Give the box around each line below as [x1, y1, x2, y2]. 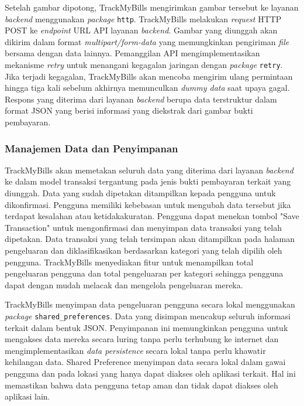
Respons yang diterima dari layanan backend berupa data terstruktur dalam [5, 93, 277, 105]
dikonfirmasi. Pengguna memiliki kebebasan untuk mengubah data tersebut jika [5, 198, 291, 210]
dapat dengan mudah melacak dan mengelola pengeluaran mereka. [5, 278, 243, 291]
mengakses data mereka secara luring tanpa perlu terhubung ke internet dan [5, 333, 279, 345]
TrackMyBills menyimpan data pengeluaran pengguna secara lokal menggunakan [5, 298, 295, 311]
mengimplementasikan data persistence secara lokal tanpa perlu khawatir [5, 344, 266, 356]
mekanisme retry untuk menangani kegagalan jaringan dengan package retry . [5, 59, 283, 71]
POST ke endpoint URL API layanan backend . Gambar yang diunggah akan [5, 24, 278, 36]
